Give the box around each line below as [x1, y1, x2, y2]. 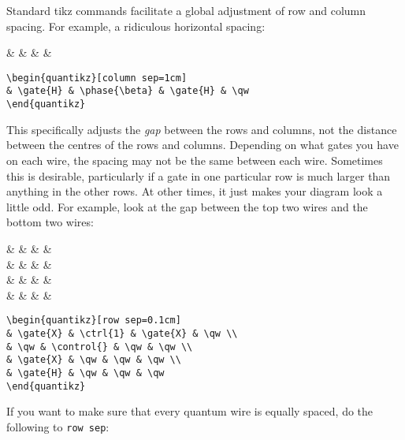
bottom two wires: [6, 214, 94, 230]
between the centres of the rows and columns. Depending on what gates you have [6, 136, 399, 153]
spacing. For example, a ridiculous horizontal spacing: [6, 17, 266, 34]
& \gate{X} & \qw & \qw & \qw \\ [6, 354, 181, 366]
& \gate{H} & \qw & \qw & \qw [6, 367, 165, 378]
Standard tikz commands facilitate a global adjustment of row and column [6, 2, 366, 18]
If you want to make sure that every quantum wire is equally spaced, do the [6, 403, 373, 419]
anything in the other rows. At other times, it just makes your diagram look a [6, 183, 383, 199]
